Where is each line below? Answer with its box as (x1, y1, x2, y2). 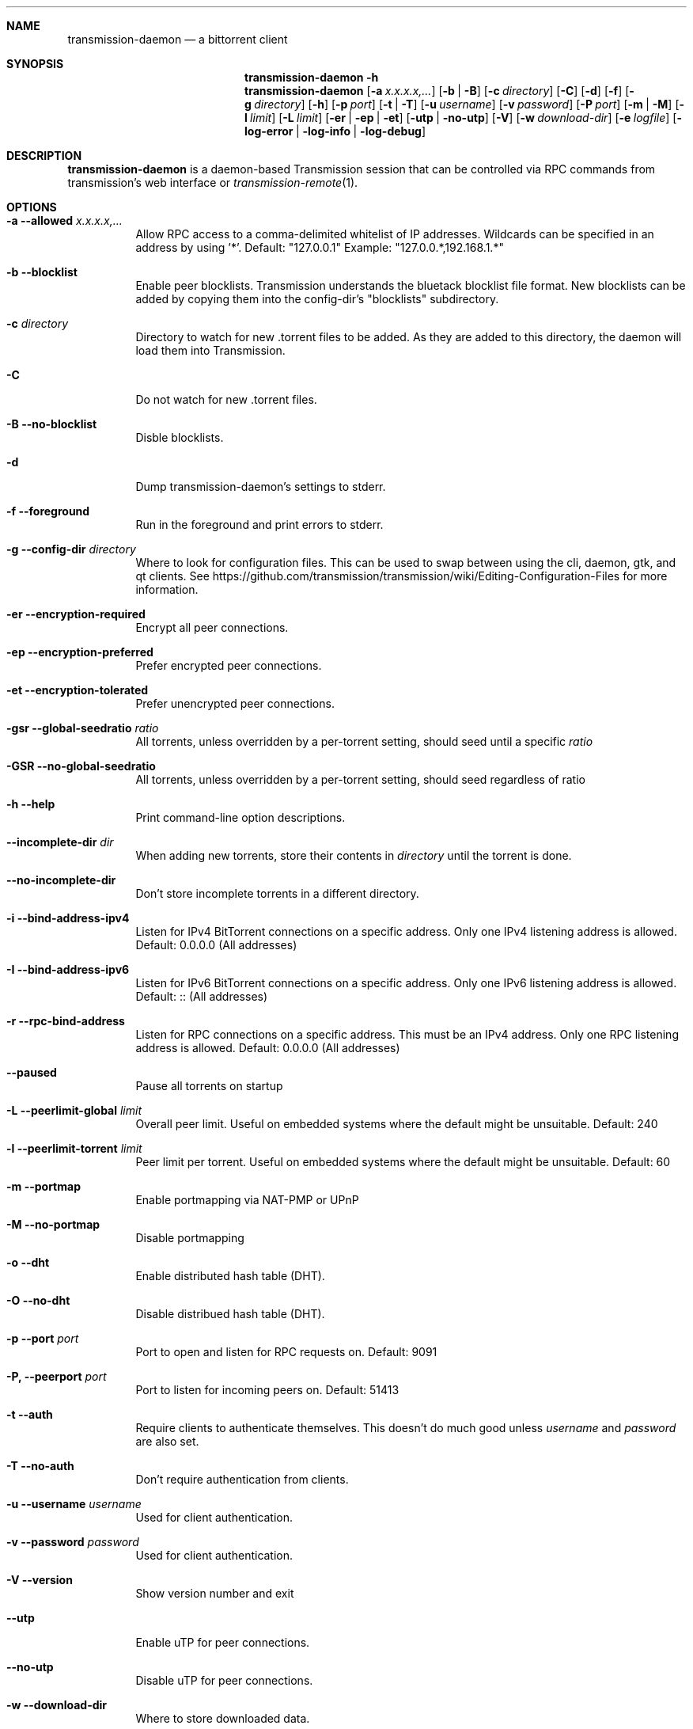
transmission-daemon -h (244, 70, 379, 84)
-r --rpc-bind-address (6, 1014, 125, 1028)
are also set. (135, 1434, 199, 1448)
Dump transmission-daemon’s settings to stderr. (135, 480, 386, 493)
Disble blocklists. (135, 431, 224, 444)
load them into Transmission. (135, 344, 286, 357)
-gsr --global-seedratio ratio (6, 721, 159, 735)
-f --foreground (6, 504, 90, 518)
